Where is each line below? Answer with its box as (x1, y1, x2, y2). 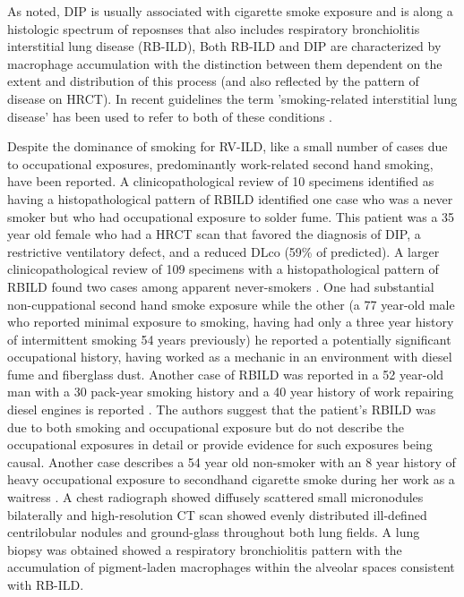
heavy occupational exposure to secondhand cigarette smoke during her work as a (7, 470, 455, 489)
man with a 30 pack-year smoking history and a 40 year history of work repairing (7, 382, 454, 401)
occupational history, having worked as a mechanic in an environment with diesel (7, 347, 452, 366)
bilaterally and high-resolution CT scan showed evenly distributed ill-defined (7, 505, 427, 524)
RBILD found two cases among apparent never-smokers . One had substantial (7, 277, 434, 295)
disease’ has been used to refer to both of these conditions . (7, 107, 332, 125)
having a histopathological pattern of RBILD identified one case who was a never (7, 189, 453, 208)
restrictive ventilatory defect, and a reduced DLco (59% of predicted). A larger (7, 242, 440, 260)
